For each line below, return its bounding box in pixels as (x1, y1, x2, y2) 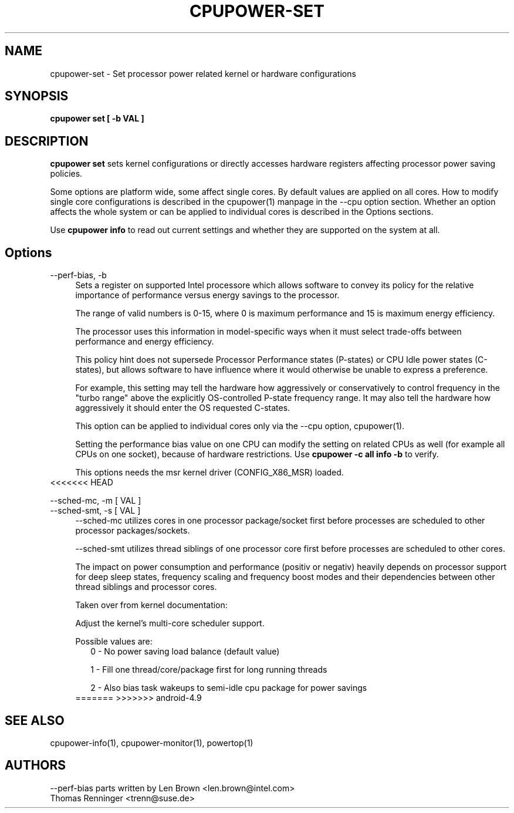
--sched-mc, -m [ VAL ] (50, 495, 141, 506)
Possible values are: (75, 636, 153, 647)
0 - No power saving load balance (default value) (90, 646, 280, 657)
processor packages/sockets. (75, 525, 190, 536)
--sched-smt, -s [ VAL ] (50, 505, 141, 516)
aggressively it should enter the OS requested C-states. (75, 403, 290, 413)
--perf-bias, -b (50, 270, 107, 281)
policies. (50, 168, 83, 179)
